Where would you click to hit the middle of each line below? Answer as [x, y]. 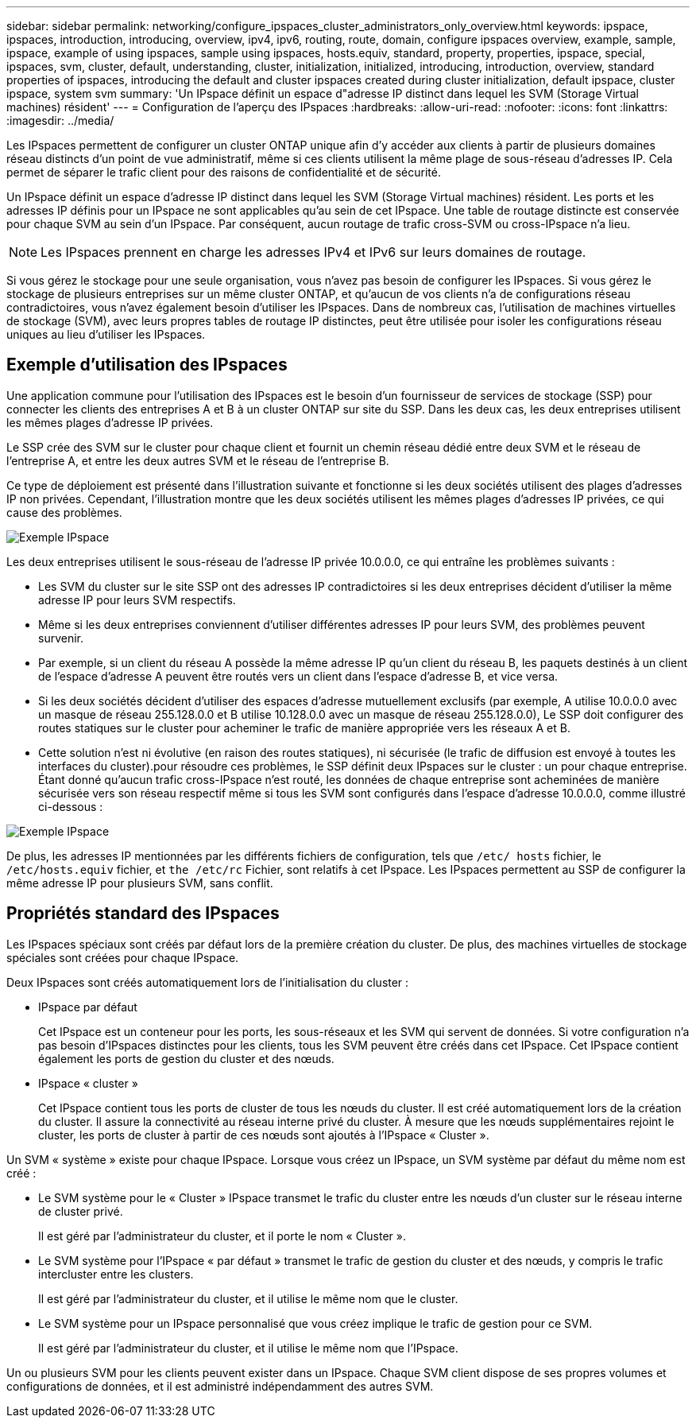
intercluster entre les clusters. [116, 1274]
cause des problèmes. [64, 512]
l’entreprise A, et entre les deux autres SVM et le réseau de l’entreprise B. [198, 460]
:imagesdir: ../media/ [60, 120]
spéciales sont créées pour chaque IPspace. [123, 957]
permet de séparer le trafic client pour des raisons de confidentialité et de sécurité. [224, 172]
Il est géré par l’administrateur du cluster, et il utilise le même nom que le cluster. [248, 1298]
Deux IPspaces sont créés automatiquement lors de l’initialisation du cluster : [208, 982]
